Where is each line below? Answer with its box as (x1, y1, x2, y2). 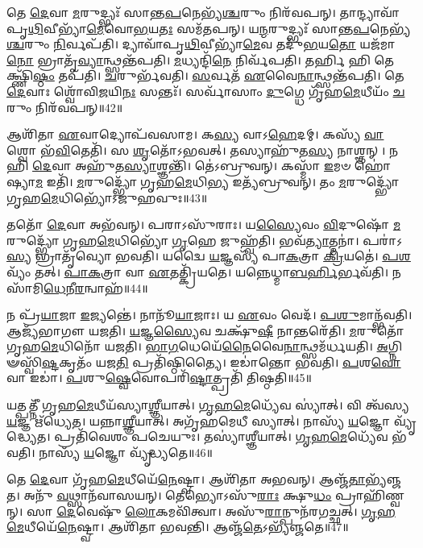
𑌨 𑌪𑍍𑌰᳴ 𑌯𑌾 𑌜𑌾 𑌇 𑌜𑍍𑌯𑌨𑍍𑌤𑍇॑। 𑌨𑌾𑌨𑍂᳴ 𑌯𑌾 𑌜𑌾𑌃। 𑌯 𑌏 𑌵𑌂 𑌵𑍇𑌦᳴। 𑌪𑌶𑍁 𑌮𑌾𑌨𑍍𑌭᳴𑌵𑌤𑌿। (6, 306, 413, 323)
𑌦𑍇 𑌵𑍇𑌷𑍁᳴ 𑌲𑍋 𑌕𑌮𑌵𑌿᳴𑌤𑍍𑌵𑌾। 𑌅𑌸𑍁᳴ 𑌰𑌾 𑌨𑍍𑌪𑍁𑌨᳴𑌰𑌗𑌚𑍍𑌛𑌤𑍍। (56, 502, 358, 519)
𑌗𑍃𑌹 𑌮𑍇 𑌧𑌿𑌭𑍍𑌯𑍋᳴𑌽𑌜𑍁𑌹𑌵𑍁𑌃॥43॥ (6, 189, 208, 205)
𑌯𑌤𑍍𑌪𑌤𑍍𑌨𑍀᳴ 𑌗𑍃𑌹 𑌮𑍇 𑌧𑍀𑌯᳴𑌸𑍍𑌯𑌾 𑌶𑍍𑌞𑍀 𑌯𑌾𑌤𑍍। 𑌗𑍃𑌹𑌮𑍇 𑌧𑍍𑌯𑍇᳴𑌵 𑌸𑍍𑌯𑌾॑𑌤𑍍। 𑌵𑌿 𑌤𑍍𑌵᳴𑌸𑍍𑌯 (6, 396, 409, 413)
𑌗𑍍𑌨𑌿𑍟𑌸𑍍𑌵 (388, 338, 403, 355)
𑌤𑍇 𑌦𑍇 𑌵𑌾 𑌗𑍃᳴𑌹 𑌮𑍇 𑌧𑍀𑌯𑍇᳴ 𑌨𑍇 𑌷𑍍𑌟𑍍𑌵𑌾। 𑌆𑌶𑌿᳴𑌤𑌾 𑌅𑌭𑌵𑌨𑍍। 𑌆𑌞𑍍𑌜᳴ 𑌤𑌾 (6, 471, 366, 488)
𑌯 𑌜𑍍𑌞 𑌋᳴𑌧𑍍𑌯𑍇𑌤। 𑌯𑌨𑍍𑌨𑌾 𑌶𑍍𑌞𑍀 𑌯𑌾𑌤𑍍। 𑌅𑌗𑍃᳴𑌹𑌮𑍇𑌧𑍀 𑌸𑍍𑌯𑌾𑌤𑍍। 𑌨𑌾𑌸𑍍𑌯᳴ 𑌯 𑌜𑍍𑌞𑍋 (6, 412, 391, 429)
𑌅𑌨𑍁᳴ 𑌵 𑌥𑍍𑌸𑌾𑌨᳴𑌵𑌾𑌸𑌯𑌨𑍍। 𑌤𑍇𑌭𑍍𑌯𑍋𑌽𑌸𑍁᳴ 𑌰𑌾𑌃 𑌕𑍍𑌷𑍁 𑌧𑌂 (23, 487, 332, 504)
